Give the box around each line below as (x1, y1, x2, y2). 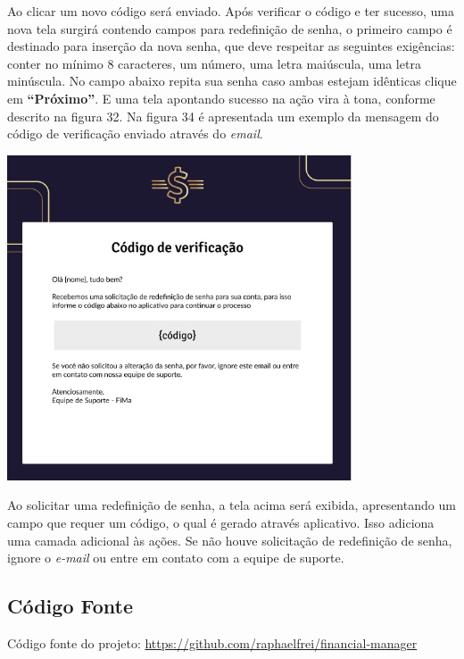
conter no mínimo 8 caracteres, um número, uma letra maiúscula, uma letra (7, 54, 421, 72)
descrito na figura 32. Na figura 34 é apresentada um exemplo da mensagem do (7, 106, 439, 125)
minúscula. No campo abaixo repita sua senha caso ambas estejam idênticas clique (7, 71, 457, 90)
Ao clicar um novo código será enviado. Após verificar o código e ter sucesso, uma (7, 2, 455, 20)
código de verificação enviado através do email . (7, 124, 263, 143)
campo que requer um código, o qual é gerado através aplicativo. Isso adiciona (7, 513, 435, 531)
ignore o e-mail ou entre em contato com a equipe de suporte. (7, 548, 344, 567)
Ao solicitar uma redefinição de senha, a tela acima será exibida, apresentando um (7, 496, 456, 514)
